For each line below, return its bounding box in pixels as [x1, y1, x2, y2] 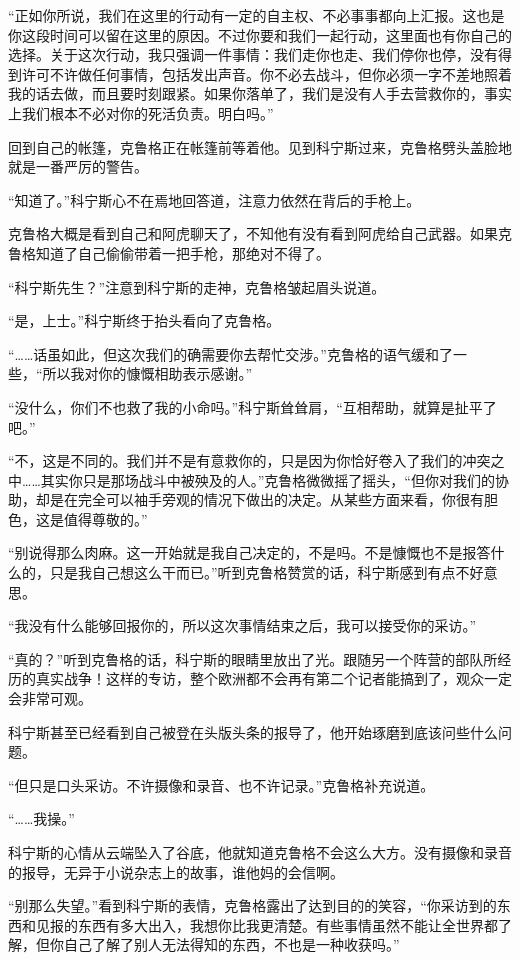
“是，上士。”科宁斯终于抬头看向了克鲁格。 [8, 310, 281, 331]
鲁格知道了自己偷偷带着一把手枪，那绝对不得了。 [8, 242, 330, 263]
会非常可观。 [8, 688, 92, 709]
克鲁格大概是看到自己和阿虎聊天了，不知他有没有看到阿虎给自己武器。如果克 [8, 223, 512, 244]
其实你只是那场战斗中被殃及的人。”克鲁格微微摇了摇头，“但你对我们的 [40, 469, 495, 490]
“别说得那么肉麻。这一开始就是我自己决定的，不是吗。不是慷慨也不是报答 [8, 542, 491, 563]
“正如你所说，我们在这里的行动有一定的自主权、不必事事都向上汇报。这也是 [8, 5, 505, 25]
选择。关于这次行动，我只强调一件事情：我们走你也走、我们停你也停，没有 [8, 44, 498, 65]
